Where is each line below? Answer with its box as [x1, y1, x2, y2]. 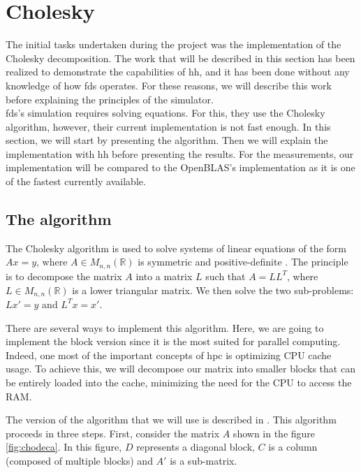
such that [205, 268, 246, 283]
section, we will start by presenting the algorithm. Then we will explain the [6, 133, 328, 147]
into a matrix [135, 268, 193, 283]
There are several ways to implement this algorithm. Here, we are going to [6, 320, 324, 335]
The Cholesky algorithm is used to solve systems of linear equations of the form [6, 240, 346, 255]
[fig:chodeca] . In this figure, [6, 439, 122, 454]
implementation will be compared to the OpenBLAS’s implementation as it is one [6, 160, 355, 175]
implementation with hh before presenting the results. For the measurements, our [6, 146, 354, 161]
